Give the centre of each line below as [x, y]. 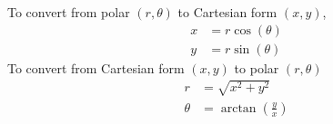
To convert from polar [69, 12]
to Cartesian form [227, 12]
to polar [257, 67]
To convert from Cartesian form [96, 67]
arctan [238, 108]
